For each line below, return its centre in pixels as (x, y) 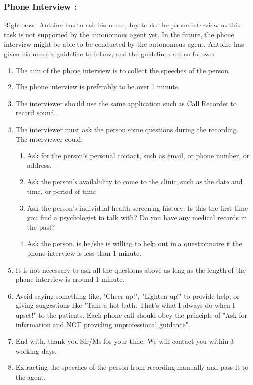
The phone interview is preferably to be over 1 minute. (98, 87)
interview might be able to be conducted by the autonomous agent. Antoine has (124, 44)
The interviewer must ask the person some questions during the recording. (127, 129)
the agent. (30, 376)
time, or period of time (62, 191)
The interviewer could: (49, 139)
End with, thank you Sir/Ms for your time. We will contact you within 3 (125, 341)
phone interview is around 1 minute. (70, 279)
